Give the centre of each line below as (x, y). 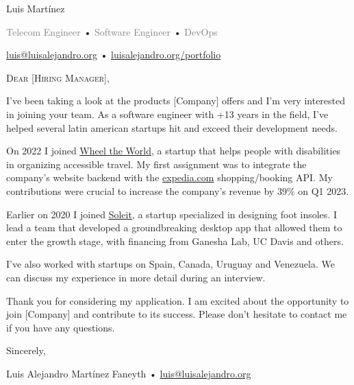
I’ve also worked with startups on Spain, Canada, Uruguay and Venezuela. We (170, 264)
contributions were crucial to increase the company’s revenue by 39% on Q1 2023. (178, 190)
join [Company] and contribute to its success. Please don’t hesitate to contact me (177, 314)
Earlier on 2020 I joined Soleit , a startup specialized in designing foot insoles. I (172, 214)
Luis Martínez (36, 8)
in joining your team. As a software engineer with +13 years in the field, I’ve (167, 114)
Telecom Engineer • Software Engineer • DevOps (112, 31)
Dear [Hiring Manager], (58, 77)
